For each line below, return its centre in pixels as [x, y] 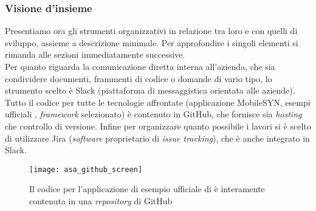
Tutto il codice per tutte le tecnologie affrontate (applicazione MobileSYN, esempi [158, 102]
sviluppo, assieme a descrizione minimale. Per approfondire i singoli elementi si [152, 42]
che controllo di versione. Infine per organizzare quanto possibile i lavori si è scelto [158, 126]
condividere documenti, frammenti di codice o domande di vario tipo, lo [139, 78]
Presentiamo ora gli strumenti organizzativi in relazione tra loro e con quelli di [151, 31]
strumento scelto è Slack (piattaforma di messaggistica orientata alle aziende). [150, 90]
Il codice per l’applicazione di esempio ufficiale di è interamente [147, 189]
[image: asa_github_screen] [86, 169]
